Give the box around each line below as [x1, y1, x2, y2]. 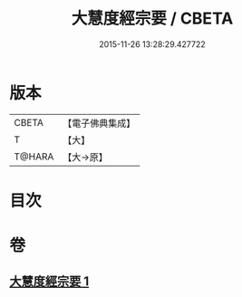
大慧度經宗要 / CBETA [71, 8, 234, 29]
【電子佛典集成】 [63, 117, 136, 129]
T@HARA [14, 150, 54, 163]
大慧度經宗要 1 [9, 273, 90, 290]
